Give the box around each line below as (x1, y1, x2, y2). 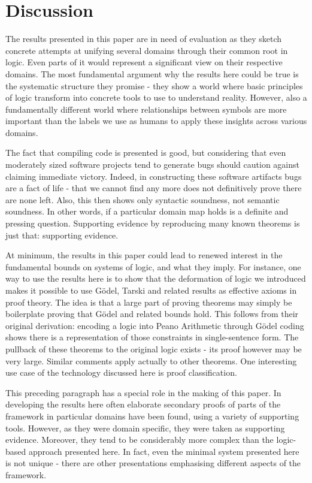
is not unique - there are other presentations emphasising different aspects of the (5, 457, 301, 469)
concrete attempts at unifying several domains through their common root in (5, 44, 288, 56)
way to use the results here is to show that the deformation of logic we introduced (5, 272, 306, 285)
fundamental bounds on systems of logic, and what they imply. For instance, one (5, 260, 301, 273)
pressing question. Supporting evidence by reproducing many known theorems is (5, 217, 300, 230)
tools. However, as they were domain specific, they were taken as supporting (5, 421, 285, 434)
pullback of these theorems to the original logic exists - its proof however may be (5, 342, 302, 355)
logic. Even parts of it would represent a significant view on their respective (5, 56, 283, 68)
